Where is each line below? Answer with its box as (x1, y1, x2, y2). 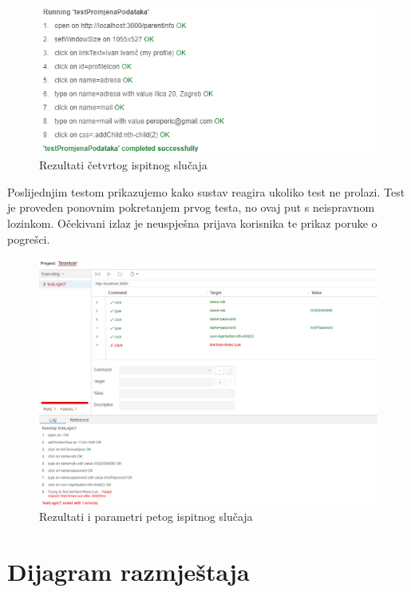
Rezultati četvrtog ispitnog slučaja (39, 157, 207, 173)
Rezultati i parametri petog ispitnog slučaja (39, 508, 253, 525)
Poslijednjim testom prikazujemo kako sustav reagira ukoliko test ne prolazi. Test (7, 183, 405, 200)
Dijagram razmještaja (7, 554, 250, 587)
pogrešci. (7, 230, 50, 247)
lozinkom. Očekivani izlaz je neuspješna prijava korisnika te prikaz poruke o (7, 215, 377, 232)
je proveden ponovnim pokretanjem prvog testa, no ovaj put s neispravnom (7, 199, 375, 216)
